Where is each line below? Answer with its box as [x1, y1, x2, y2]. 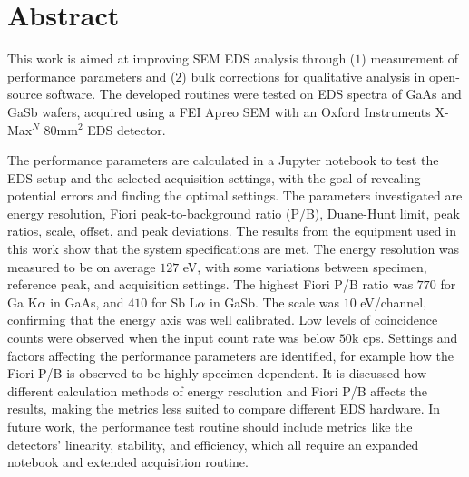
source [7, 84, 43, 103]
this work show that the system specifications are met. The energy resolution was [7, 239, 460, 258]
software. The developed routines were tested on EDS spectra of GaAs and [45, 84, 462, 103]
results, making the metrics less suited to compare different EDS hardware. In [7, 399, 441, 418]
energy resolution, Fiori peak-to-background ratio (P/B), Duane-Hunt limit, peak [7, 203, 460, 222]
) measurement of [361, 49, 458, 68]
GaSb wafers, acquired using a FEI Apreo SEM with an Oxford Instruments [7, 102, 431, 121]
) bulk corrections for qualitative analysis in [181, 66, 425, 85]
